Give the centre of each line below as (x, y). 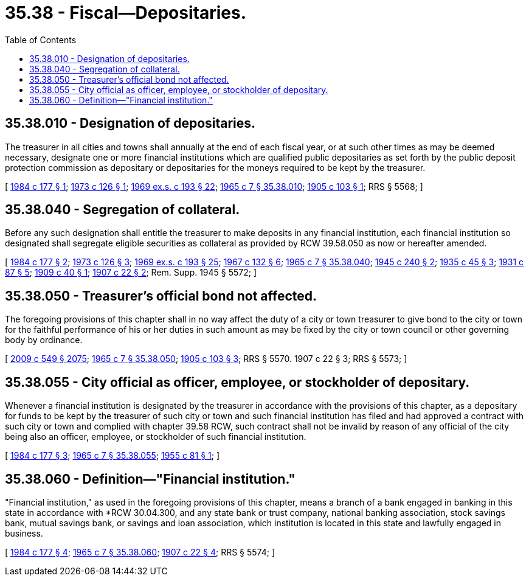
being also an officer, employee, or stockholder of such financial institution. (156, 437)
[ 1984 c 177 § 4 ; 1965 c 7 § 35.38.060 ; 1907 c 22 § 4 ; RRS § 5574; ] (140, 552)
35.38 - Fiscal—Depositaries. (126, 13)
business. (24, 533)
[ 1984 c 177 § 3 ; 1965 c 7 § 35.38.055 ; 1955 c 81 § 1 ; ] (112, 456)
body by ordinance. (44, 340)
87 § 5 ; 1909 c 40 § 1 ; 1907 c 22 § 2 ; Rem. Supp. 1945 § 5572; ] (131, 273)
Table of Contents (41, 40)
